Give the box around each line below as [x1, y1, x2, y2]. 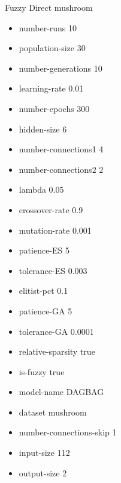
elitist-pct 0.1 [19, 284, 68, 297]
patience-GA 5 [19, 304, 72, 317]
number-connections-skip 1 [19, 426, 117, 438]
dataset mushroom [19, 405, 87, 418]
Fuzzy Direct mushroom [5, 1, 93, 13]
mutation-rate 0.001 [19, 223, 92, 236]
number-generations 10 [19, 61, 102, 74]
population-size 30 [19, 42, 86, 54]
